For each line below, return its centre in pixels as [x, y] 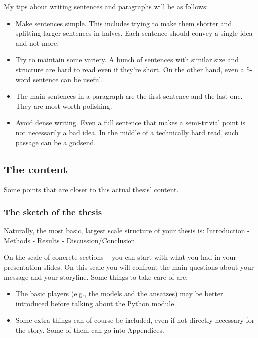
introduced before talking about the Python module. [96, 303]
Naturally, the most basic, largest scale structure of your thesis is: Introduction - [127, 231]
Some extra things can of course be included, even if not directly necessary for [135, 320]
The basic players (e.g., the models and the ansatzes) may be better [119, 293]
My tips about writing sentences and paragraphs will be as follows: [106, 6]
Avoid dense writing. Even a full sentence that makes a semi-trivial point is [130, 122]
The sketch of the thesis [53, 212]
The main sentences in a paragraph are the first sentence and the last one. [129, 96]
